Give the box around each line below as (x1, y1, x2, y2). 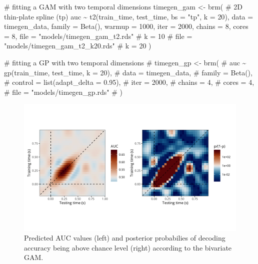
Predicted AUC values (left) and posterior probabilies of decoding (24, 233, 225, 243)
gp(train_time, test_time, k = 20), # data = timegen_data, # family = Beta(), (4, 67, 252, 77)
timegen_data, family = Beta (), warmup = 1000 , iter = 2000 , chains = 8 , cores (4, 21, 248, 31)
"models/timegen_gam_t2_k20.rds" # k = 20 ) (4, 40, 151, 51)
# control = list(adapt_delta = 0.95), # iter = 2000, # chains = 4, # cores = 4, (4, 77, 254, 87)
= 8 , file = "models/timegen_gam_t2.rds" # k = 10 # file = (4, 30, 192, 41)
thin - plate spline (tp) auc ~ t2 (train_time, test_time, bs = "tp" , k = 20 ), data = (4, 11, 253, 21)
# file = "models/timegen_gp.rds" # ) (4, 86, 122, 97)
